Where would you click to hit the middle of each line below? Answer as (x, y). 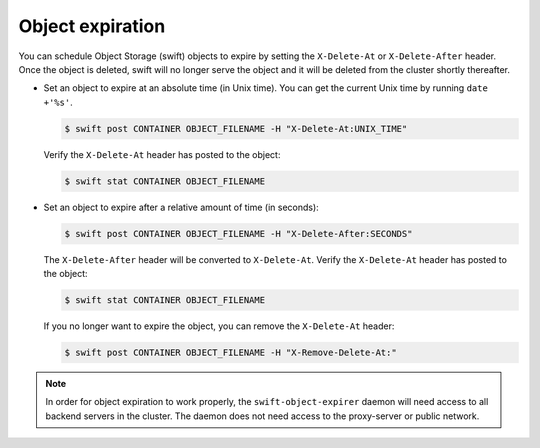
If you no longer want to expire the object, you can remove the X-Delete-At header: (219, 326)
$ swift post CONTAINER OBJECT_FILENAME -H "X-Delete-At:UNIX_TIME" (236, 128)
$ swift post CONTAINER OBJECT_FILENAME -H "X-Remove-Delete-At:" (230, 352)
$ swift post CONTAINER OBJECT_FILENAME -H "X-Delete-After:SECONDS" (238, 233)
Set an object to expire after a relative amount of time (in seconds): (181, 207)
